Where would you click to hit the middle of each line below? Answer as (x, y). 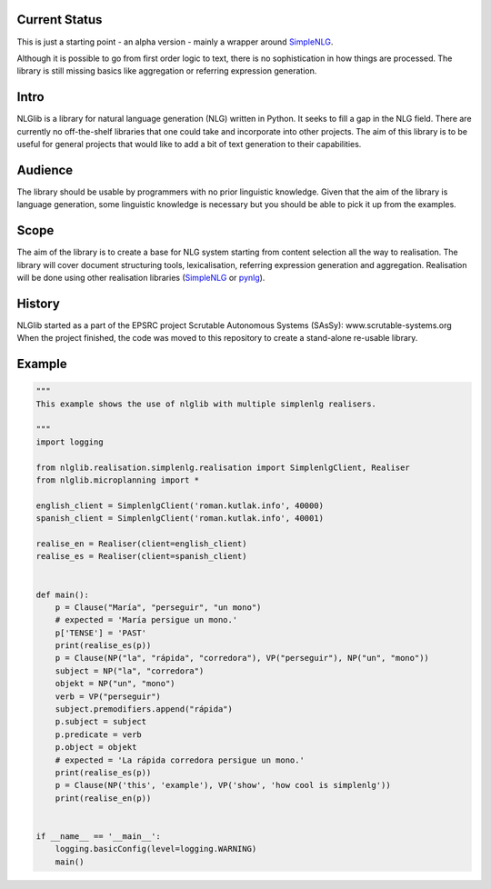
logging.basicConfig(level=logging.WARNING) (156, 849)
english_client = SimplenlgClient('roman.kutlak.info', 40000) (180, 505)
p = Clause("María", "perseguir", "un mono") (158, 607)
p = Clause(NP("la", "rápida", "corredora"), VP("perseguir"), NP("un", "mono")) (242, 658)
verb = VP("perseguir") (108, 696)
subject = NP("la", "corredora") (130, 671)
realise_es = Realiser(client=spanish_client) (141, 556)
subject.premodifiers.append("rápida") (144, 709)
